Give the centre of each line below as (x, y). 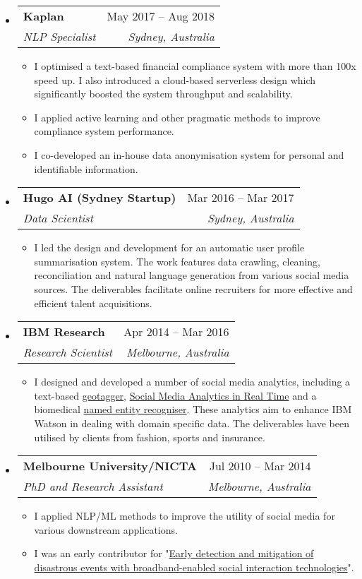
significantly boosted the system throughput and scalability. (163, 94)
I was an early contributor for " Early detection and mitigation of (174, 553)
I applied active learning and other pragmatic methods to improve (177, 117)
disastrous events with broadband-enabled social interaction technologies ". (194, 567)
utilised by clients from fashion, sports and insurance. (150, 437)
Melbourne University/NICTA (110, 466)
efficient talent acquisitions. (93, 303)
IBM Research (64, 332)
